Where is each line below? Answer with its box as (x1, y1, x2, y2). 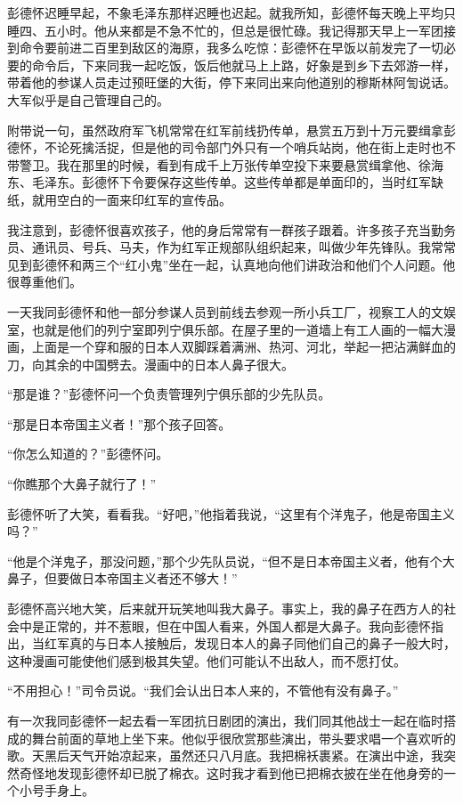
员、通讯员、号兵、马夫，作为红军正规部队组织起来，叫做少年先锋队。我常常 (7, 238, 456, 256)
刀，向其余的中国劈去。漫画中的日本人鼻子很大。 (7, 354, 294, 373)
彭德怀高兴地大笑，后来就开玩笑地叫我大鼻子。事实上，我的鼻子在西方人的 (7, 599, 443, 618)
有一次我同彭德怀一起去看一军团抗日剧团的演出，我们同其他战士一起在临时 (7, 711, 443, 729)
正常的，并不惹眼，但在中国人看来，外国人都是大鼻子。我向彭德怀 (44, 616, 431, 635)
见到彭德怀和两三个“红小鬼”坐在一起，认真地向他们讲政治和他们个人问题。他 (7, 255, 456, 273)
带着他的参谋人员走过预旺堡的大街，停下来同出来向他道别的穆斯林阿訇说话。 (7, 73, 456, 92)
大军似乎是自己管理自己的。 (7, 90, 169, 109)
